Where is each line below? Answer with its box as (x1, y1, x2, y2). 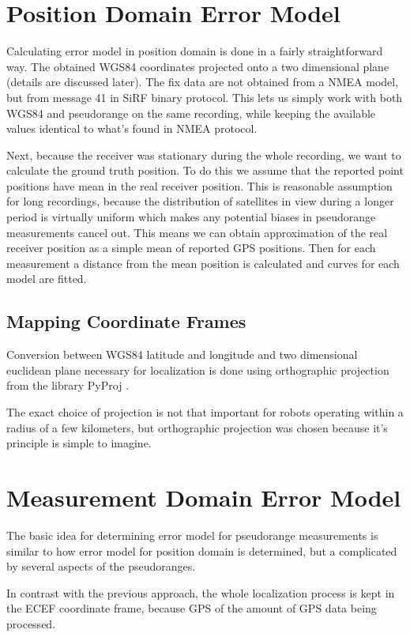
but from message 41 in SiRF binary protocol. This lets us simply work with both (6, 89, 403, 105)
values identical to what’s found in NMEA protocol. (6, 120, 258, 137)
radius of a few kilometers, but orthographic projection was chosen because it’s (6, 419, 388, 435)
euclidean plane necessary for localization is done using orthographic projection (6, 361, 389, 378)
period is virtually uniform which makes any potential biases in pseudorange (6, 209, 376, 225)
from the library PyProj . (6, 377, 129, 394)
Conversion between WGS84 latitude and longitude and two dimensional (6, 346, 358, 363)
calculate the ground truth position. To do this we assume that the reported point (6, 162, 404, 179)
